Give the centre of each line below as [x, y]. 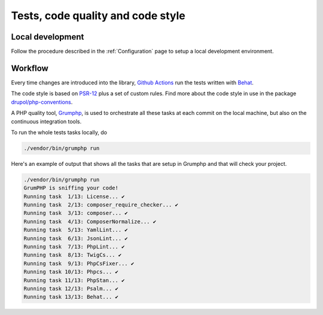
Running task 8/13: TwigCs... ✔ [73, 255]
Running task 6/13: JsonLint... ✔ [76, 238]
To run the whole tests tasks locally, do [59, 132]
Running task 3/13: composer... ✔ [76, 213]
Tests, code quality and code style [98, 16]
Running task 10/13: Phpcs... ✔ [71, 272]
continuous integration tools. [46, 121]
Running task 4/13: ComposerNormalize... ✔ [90, 221]
